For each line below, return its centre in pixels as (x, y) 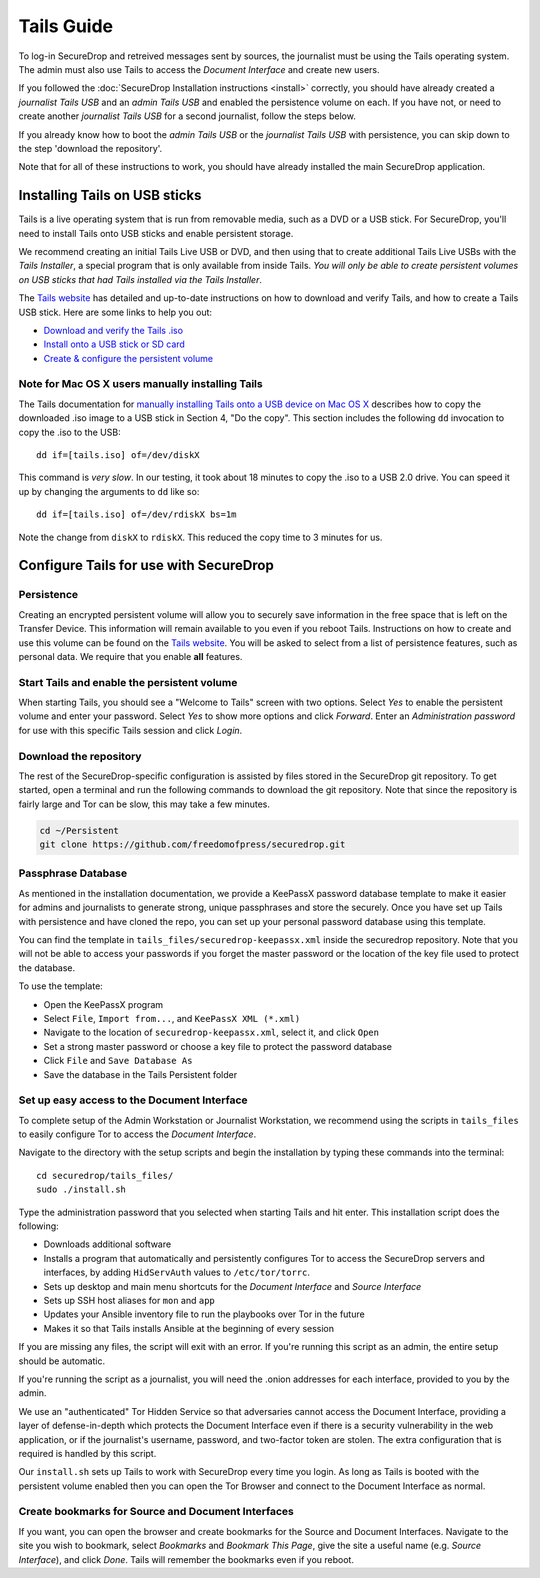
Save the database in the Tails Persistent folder (140, 1074)
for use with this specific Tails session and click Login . (130, 730)
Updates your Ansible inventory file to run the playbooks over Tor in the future (204, 1314)
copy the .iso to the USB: (69, 432)
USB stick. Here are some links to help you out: (115, 312)
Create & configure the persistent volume (128, 358)
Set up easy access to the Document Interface (133, 1100)
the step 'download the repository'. (90, 148)
